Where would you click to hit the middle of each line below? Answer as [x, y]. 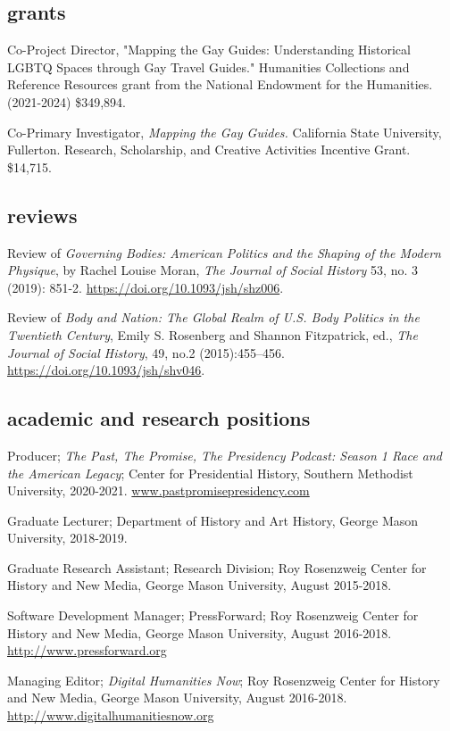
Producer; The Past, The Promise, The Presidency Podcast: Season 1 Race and [225, 455]
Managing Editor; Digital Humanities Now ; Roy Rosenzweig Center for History [224, 680]
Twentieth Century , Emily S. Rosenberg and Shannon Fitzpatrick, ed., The [212, 334]
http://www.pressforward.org [87, 650]
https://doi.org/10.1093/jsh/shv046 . [106, 370]
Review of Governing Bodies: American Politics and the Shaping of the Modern [224, 252]
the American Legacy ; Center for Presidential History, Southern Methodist [210, 473]
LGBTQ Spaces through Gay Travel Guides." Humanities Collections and [208, 66]
